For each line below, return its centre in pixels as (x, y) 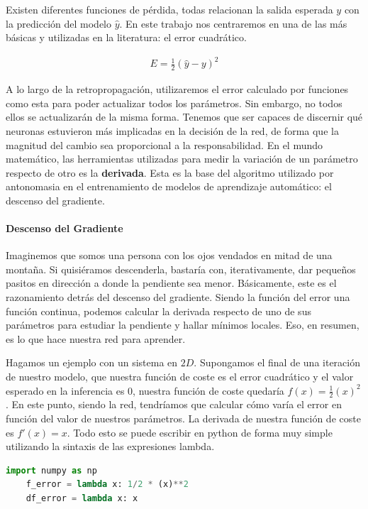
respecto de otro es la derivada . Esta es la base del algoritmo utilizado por (170, 172)
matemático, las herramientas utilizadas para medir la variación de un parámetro (182, 159)
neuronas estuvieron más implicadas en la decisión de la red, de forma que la (172, 130)
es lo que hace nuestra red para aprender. (96, 338)
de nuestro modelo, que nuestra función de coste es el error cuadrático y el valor (180, 377)
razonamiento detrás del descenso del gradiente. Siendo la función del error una (178, 297)
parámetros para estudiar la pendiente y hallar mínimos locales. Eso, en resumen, (183, 325)
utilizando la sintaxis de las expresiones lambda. (110, 446)
